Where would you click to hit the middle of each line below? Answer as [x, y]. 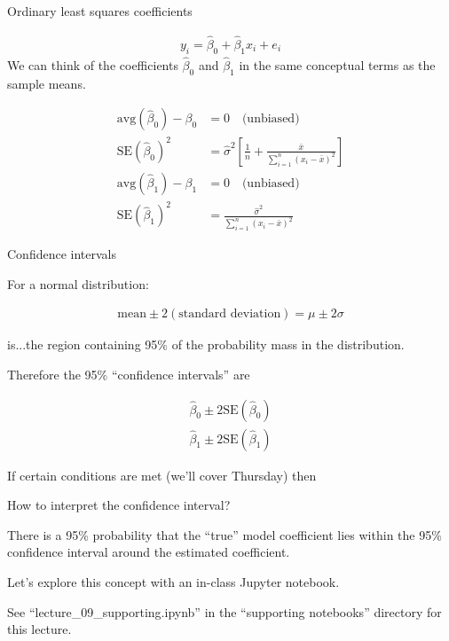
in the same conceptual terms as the [337, 64]
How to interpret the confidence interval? [119, 505]
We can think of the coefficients [93, 64]
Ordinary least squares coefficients [100, 11]
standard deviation [230, 314]
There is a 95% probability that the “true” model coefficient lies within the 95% [224, 534]
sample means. [47, 83]
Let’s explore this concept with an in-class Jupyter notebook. [173, 581]
